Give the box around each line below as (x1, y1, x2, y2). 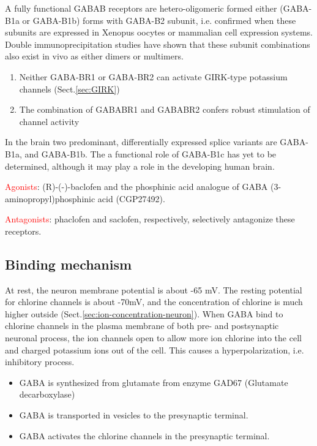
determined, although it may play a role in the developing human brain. (5, 159, 275, 172)
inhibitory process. (5, 355, 75, 368)
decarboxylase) (19, 388, 75, 401)
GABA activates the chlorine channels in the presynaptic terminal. (19, 429, 270, 442)
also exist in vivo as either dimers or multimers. (5, 50, 184, 62)
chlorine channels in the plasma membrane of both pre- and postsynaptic (5, 319, 279, 332)
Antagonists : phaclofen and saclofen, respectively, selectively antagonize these (5, 213, 295, 225)
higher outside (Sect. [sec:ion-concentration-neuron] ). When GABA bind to (5, 307, 283, 320)
